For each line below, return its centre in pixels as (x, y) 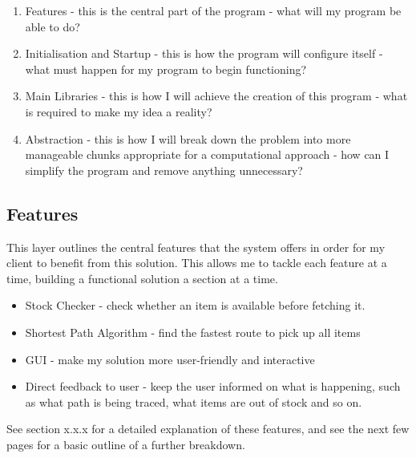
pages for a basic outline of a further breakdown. (126, 444)
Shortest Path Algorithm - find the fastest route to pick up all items (193, 332)
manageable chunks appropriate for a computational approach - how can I (207, 154)
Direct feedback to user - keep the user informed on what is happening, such (213, 386)
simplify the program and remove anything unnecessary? (164, 170)
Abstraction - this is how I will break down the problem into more (188, 138)
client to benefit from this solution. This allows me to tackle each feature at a (197, 263)
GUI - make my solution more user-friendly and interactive (170, 359)
